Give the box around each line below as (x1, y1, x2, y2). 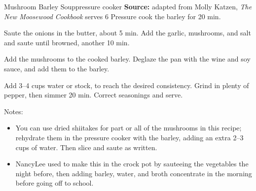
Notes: (4, 106, 23, 116)
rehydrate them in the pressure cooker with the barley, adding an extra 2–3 (15, 132, 244, 142)
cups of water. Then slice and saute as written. (15, 142, 157, 152)
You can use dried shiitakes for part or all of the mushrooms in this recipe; (15, 123, 242, 133)
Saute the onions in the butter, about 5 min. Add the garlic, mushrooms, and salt (4, 28, 251, 38)
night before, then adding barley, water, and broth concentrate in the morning (15, 168, 252, 178)
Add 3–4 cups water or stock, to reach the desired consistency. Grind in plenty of (4, 80, 249, 90)
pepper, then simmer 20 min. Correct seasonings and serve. (4, 90, 183, 100)
